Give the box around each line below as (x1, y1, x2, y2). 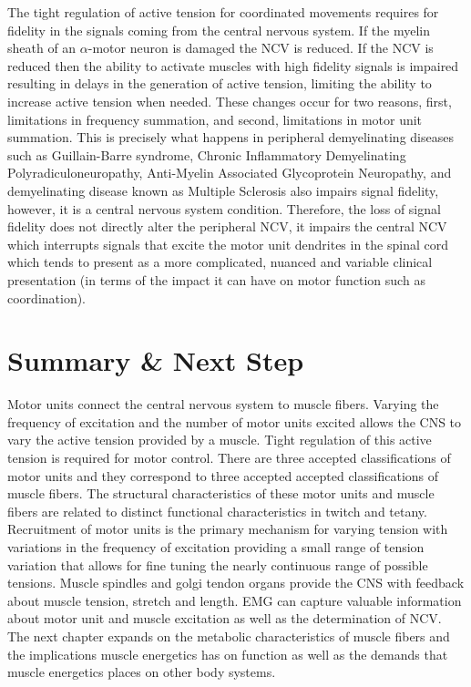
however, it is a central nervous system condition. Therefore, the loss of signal (7, 199, 441, 218)
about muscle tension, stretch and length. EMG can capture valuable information (7, 590, 462, 610)
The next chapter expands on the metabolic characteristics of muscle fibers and (7, 626, 450, 645)
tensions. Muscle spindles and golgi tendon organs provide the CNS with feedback (7, 573, 465, 592)
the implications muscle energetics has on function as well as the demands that (7, 644, 448, 663)
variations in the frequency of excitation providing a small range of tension (7, 537, 425, 556)
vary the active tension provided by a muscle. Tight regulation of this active (7, 430, 432, 449)
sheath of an (7, 38, 77, 57)
